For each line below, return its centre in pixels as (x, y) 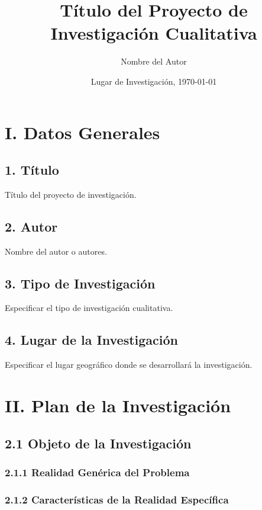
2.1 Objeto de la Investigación (98, 443)
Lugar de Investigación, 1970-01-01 (154, 81)
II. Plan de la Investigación (118, 405)
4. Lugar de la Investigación (91, 340)
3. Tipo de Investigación (80, 283)
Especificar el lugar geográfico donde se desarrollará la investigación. (129, 365)
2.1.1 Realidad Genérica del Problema (97, 472)
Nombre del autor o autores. (56, 251)
